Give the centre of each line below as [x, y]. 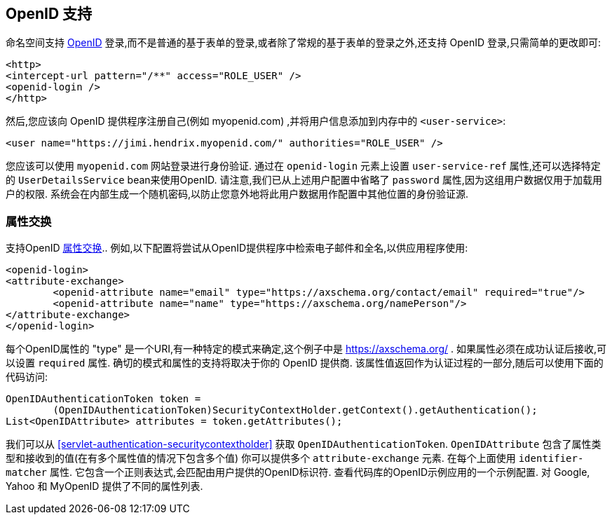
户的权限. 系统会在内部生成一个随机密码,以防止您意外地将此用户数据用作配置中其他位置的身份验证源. [237, 194]
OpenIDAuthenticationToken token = [103, 399]
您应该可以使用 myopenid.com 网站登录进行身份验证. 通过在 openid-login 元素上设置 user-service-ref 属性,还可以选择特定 [303, 166]
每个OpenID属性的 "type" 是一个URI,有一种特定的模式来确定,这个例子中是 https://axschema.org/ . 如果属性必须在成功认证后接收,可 [306, 349]
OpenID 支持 [49, 14]
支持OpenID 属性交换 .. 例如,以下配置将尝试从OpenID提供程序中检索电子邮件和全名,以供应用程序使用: [237, 248]
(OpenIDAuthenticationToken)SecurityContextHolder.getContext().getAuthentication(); [295, 410]
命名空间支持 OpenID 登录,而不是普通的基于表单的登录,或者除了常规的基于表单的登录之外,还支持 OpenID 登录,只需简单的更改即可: [304, 43]
